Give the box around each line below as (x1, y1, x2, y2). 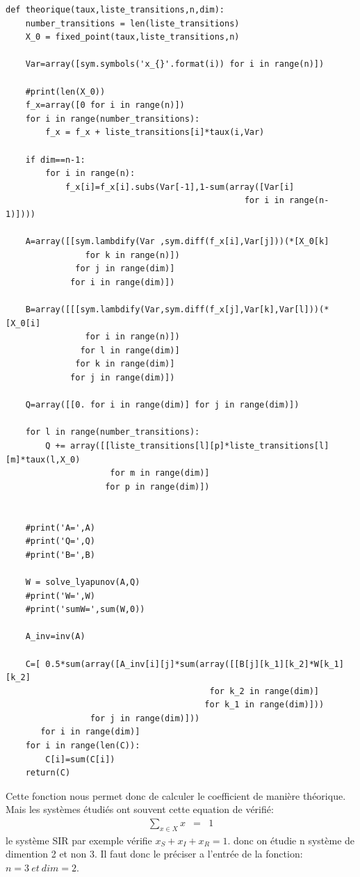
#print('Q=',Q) (25, 536, 95, 547)
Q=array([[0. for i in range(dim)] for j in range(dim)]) (25, 400, 300, 410)
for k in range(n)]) (85, 250, 180, 260)
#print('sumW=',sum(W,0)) (25, 604, 145, 615)
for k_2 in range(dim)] (209, 686, 320, 696)
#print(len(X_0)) (25, 86, 106, 97)
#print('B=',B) (25, 549, 95, 560)
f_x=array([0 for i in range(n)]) (25, 100, 185, 111)
